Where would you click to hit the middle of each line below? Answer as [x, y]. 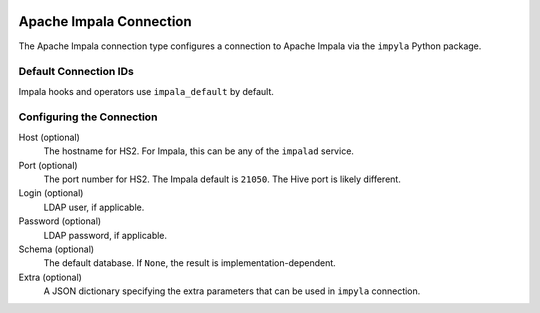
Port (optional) [48, 165]
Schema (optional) [56, 249]
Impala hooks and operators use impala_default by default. [146, 91]
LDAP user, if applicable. [94, 207]
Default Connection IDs [76, 72]
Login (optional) [51, 193]
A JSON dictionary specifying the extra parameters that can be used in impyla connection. [232, 291]
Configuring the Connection [88, 117]
